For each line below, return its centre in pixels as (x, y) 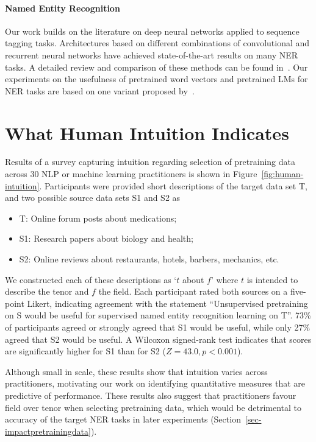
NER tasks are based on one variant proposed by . (100, 90)
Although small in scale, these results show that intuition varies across (136, 371)
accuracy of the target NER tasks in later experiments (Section (123, 419)
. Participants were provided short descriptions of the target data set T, (173, 185)
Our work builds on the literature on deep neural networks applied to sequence (152, 31)
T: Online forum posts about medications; (98, 218)
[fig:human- (282, 174)
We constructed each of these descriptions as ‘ (91, 279)
